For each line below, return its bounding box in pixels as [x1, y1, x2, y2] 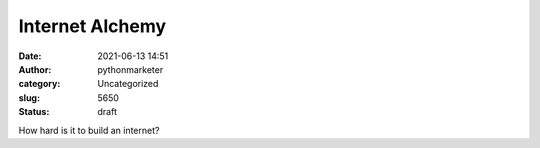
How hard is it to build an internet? [18, 124, 160, 136]
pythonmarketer [97, 63, 164, 75]
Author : [18, 63, 52, 75]
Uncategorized [97, 78, 159, 90]
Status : [18, 106, 50, 118]
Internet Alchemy [18, 15, 167, 37]
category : [18, 78, 61, 90]
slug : [18, 91, 40, 104]
